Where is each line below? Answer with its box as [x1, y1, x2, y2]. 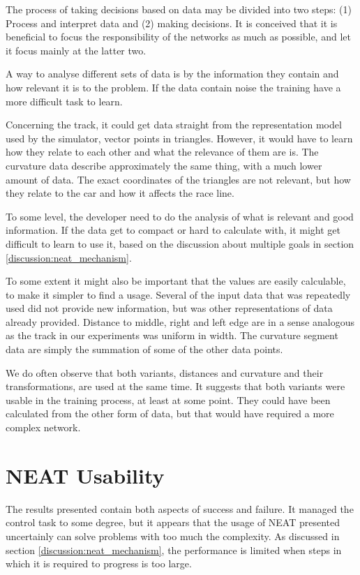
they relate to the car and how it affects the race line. [6, 186, 234, 200]
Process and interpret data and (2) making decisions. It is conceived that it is [6, 15, 338, 30]
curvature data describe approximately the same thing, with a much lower [6, 158, 322, 172]
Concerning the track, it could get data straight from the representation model [6, 117, 342, 132]
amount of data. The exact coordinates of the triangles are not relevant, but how [6, 172, 351, 186]
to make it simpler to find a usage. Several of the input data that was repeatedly [6, 287, 351, 301]
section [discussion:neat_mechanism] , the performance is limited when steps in [6, 542, 342, 557]
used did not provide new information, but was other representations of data [6, 301, 333, 315]
